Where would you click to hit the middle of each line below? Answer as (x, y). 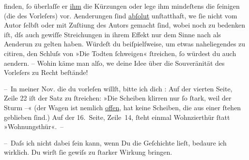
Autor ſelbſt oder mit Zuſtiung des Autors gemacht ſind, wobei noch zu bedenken (125, 25)
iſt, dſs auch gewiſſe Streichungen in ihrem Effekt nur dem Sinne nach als (113, 34)
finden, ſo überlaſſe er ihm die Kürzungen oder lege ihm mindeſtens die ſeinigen (122, 6)
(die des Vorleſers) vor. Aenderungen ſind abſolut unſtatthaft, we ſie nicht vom (121, 15)
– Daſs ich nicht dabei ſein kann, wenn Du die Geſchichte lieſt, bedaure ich (115, 142)
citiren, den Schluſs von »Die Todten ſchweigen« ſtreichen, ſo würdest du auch (120, 53)
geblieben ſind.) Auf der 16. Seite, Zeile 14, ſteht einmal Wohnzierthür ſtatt (117, 117)
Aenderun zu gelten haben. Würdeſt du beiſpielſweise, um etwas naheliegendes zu (125, 44)
